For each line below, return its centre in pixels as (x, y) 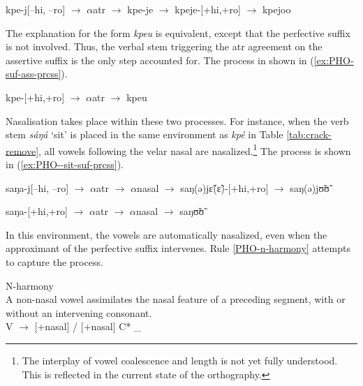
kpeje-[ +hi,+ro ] (208, 9)
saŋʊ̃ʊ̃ (192, 211)
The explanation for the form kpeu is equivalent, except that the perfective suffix (178, 32)
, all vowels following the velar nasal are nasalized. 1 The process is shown (195, 149)
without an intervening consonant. (79, 312)
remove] (22, 150)
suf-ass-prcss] (34, 74)
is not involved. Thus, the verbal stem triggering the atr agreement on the (164, 46)
